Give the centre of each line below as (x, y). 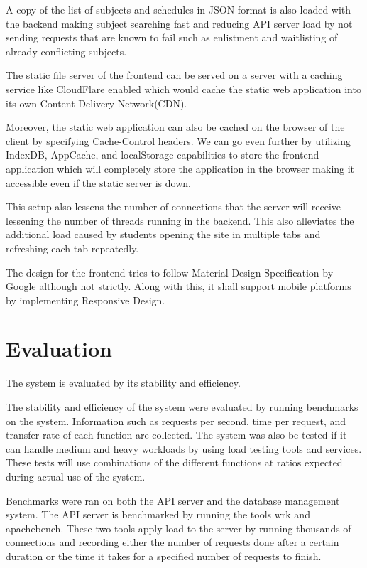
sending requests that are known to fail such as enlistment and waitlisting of (172, 37)
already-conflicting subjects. (66, 51)
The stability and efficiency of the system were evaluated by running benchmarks (182, 407)
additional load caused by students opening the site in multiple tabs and (163, 234)
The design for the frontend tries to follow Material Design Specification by (170, 272)
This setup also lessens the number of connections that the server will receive (174, 207)
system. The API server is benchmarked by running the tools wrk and (158, 514)
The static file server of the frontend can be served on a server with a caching (174, 75)
